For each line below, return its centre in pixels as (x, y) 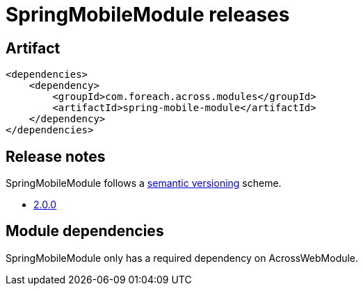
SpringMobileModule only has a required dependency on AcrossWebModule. (182, 258)
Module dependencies (85, 231)
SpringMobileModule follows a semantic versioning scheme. (144, 183)
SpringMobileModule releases (148, 15)
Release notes (56, 156)
